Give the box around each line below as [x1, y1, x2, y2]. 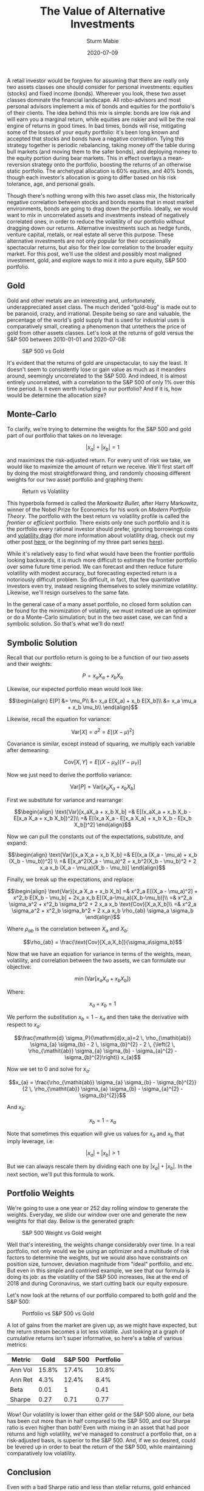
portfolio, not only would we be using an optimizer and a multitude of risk [7, 1247, 190, 1254]
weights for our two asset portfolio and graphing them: [7, 476, 143, 483]
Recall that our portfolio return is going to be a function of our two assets [7, 654, 189, 661]
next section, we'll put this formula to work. [7, 1171, 115, 1178]
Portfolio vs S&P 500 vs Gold [22, 1309, 95, 1317]
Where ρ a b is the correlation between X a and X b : [7, 925, 129, 934]
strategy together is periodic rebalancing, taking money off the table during [7, 141, 195, 148]
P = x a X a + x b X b [82, 672, 123, 680]
